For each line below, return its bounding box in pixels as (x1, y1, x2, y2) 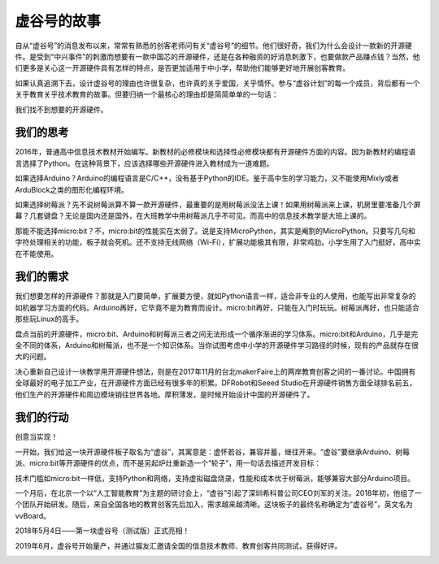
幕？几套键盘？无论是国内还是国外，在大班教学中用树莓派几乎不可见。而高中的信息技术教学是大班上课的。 (15, 211, 372, 221)
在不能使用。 (15, 249, 59, 258)
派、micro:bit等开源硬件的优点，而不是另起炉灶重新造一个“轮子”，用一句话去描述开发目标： (15, 458, 321, 468)
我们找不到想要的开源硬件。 (15, 104, 108, 114)
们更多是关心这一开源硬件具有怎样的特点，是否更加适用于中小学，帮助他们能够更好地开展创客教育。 (15, 63, 350, 73)
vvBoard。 (15, 510, 50, 520)
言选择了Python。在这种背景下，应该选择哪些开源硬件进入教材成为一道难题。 (15, 158, 274, 168)
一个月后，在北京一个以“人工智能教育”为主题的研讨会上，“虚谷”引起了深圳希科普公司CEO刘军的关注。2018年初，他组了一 (15, 488, 422, 498)
